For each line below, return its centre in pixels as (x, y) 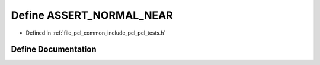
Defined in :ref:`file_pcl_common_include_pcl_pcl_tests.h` (96, 33)
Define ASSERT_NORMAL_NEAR (92, 15)
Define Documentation (54, 49)
